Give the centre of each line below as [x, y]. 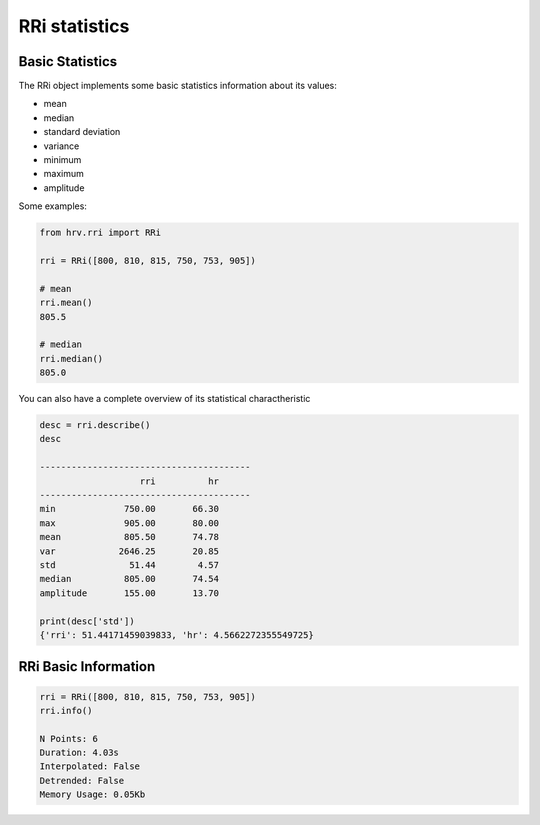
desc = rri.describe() [95, 425]
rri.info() [66, 710]
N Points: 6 [69, 738]
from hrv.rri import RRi [100, 233]
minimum [62, 160]
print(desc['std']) [87, 621]
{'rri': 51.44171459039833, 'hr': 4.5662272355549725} [176, 634]
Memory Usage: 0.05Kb [92, 794]
